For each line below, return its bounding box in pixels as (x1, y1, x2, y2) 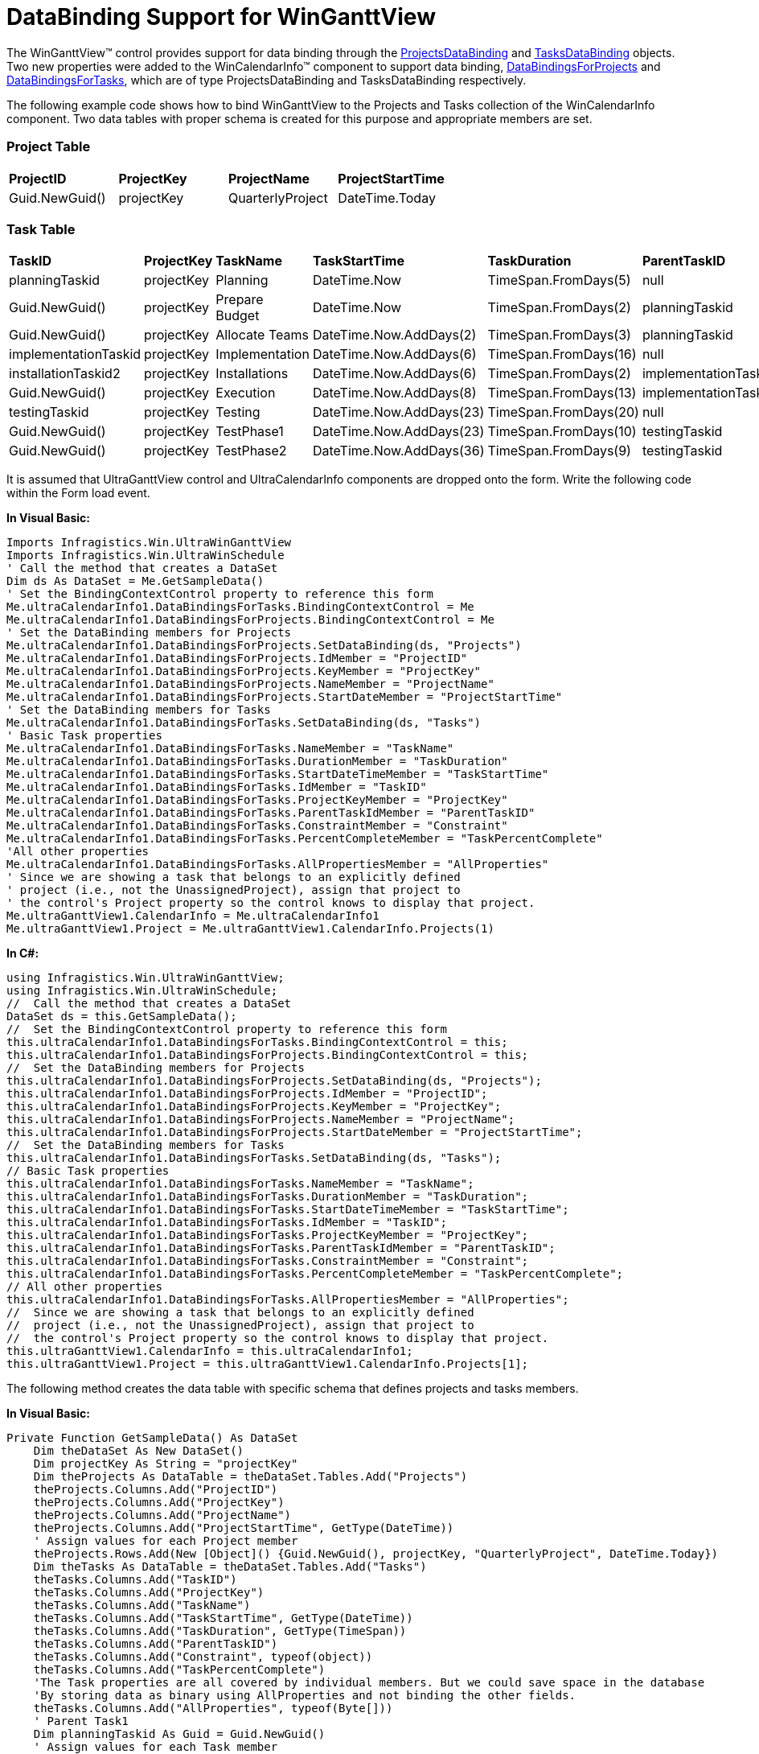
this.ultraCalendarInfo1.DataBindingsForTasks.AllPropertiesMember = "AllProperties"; (6, 1293, 569, 1307)
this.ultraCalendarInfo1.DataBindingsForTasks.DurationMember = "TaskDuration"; (6, 1190, 529, 1204)
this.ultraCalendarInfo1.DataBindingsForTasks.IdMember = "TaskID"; (6, 1216, 447, 1229)
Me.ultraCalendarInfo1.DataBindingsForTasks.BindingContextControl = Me (6, 600, 474, 614)
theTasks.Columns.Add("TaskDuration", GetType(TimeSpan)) (33, 1624, 407, 1638)
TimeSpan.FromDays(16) (487, 346, 637, 363)
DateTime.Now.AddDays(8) (312, 385, 477, 401)
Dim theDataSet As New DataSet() (33, 1444, 244, 1458)
